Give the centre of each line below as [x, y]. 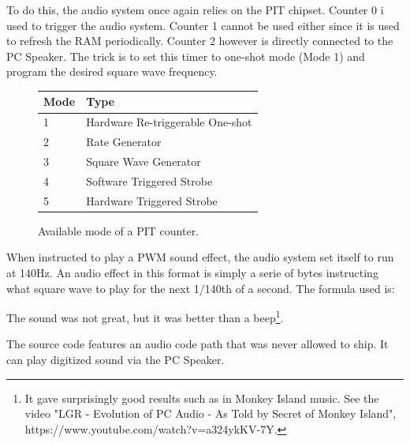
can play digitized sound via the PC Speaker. [116, 359]
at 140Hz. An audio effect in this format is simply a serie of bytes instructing [192, 272]
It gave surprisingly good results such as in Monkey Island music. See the [202, 398]
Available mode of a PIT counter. [119, 230]
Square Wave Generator [143, 161]
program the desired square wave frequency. [112, 71]
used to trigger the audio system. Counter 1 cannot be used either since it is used [203, 25]
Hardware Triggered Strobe [152, 200]
